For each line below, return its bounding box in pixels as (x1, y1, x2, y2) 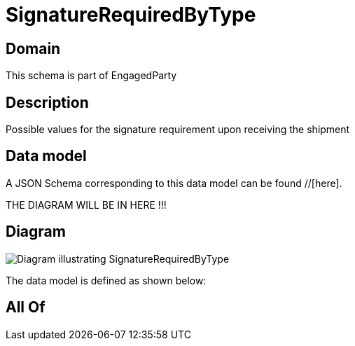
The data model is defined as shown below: (6, 274, 207, 286)
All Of (6, 298, 46, 317)
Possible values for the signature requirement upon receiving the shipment (6, 123, 350, 136)
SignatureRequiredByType (6, 3, 256, 27)
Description (6, 93, 89, 111)
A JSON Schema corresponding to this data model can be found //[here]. (6, 177, 342, 189)
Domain (6, 39, 61, 57)
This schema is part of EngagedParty (6, 69, 177, 82)
